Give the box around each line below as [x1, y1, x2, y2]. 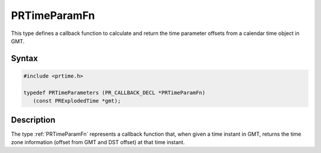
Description [11, 114, 56, 125]
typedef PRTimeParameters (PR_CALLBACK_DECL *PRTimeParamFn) [23, 89, 206, 96]
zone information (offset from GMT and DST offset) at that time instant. [11, 139, 185, 145]
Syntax [11, 53, 38, 63]
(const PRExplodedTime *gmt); [33, 98, 121, 104]
